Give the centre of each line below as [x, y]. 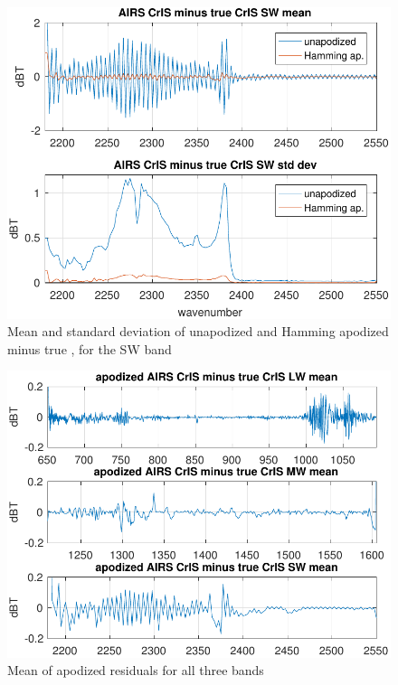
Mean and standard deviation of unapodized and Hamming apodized [198, 331]
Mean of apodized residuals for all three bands [136, 670]
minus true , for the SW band [90, 348]
